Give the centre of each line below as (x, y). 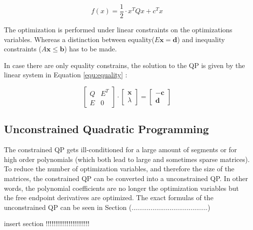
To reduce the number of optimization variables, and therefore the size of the (119, 169)
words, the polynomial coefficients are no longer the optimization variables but (122, 188)
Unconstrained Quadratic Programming (106, 129)
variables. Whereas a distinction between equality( (79, 39)
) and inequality (201, 39)
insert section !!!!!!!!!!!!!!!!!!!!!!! (47, 223)
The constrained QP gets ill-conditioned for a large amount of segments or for (121, 149)
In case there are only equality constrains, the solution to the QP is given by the (125, 65)
